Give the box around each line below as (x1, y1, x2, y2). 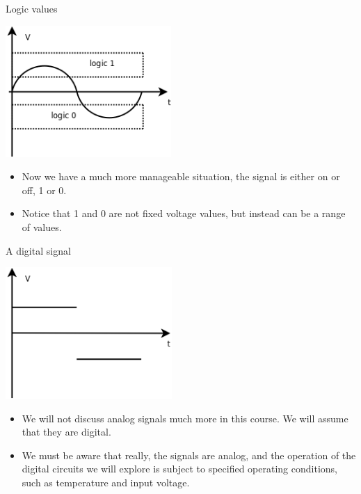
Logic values (6, 1, 58, 15)
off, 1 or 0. (22, 182, 67, 197)
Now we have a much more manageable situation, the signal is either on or (22, 169, 340, 184)
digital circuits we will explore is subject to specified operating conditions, (22, 461, 337, 476)
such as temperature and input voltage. (22, 475, 190, 490)
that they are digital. (22, 424, 111, 439)
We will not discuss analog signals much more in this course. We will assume (22, 411, 348, 425)
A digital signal (6, 243, 71, 257)
